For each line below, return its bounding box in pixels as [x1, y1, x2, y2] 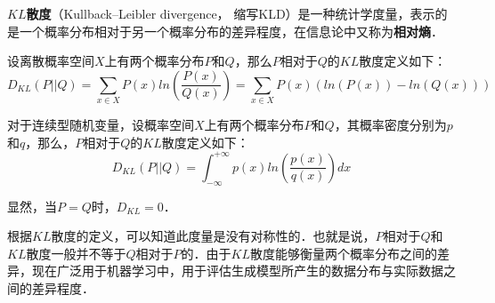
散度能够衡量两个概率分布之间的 [249, 243, 437, 262]
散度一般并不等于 [26, 243, 126, 262]
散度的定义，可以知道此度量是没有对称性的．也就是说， [51, 227, 376, 245]
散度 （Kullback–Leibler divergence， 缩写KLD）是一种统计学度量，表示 [26, 4, 435, 22]
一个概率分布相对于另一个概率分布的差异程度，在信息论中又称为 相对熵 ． [19, 21, 443, 40]
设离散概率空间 [7, 52, 94, 70]
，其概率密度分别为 [334, 116, 447, 134]
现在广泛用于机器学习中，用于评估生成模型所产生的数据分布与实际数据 [31, 261, 443, 280]
